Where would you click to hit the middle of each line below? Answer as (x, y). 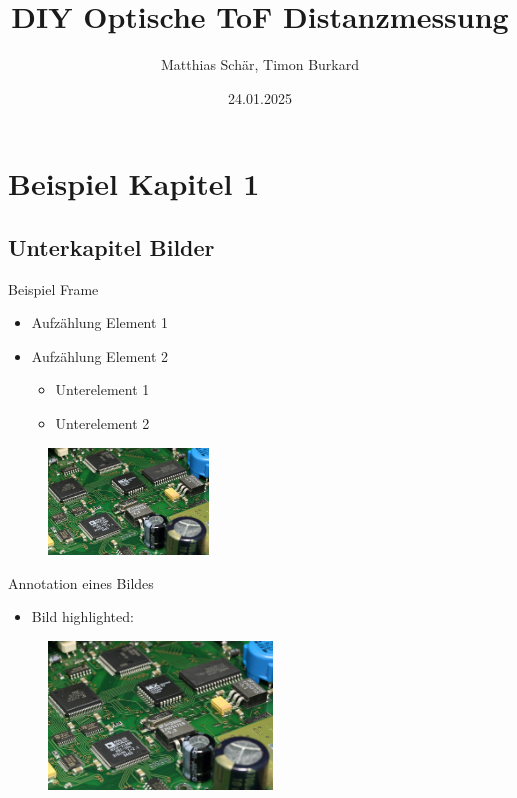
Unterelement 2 (102, 423)
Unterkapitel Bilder (111, 246)
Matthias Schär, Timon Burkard (260, 64)
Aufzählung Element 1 (100, 322)
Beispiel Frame (53, 288)
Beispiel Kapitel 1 (134, 183)
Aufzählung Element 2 (100, 355)
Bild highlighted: (82, 616)
